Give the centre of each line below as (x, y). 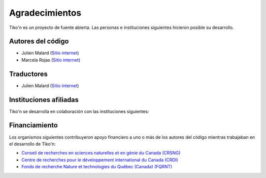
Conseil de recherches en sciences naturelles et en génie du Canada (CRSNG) (101, 153)
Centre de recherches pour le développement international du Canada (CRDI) (100, 160)
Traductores (28, 74)
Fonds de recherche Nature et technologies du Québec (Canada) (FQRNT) (97, 167)
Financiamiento (33, 125)
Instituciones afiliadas (44, 100)
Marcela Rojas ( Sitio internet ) (51, 60)
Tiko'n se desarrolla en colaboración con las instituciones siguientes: (79, 111)
